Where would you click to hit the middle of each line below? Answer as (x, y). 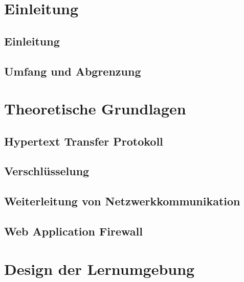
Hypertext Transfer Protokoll (84, 141)
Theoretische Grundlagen (95, 109)
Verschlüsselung (47, 171)
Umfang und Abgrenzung (73, 71)
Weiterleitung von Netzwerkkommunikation (122, 201)
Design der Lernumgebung (99, 268)
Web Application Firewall (73, 231)
